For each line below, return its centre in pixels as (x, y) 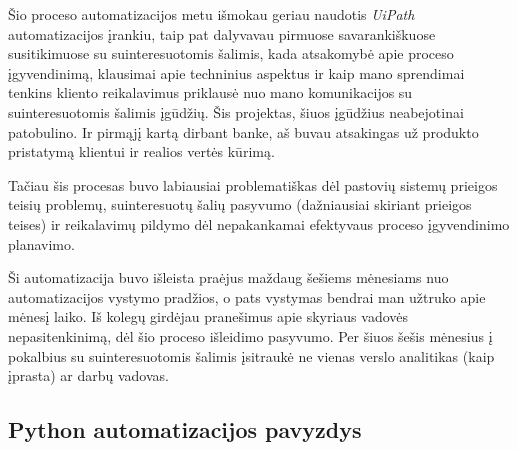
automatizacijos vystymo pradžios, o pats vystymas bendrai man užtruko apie (247, 296)
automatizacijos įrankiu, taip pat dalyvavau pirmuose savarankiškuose (222, 33)
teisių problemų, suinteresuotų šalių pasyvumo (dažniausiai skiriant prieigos (240, 204)
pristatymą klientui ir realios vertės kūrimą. (141, 151)
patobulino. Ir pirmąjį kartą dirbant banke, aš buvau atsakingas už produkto (243, 131)
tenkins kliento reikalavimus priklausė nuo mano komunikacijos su (210, 92)
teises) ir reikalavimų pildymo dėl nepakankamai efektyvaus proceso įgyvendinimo (259, 223)
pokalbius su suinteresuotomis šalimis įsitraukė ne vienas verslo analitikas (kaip (251, 355)
